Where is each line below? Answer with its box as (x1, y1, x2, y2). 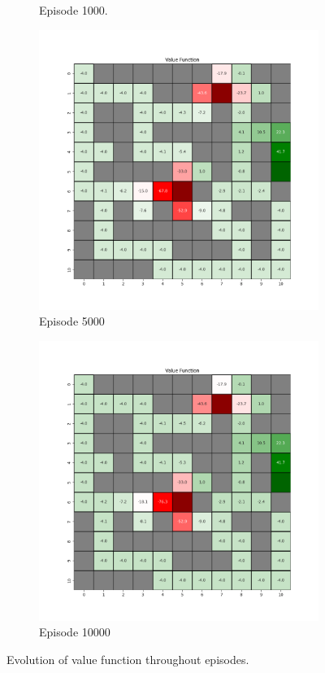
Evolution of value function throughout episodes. (6, 650, 249, 667)
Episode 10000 (39, 623, 110, 640)
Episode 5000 (39, 312, 105, 330)
